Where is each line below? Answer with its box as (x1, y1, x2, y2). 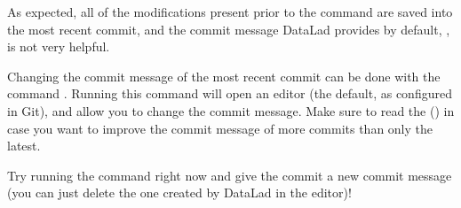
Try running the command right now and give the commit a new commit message (7, 166, 452, 184)
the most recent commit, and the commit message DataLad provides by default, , (7, 19, 450, 38)
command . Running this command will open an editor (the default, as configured (7, 84, 452, 103)
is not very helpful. (7, 37, 110, 56)
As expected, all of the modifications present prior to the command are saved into (7, 3, 453, 20)
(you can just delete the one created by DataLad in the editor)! (7, 183, 352, 202)
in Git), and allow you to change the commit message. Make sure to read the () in (7, 101, 455, 119)
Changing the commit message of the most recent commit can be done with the (7, 66, 441, 85)
